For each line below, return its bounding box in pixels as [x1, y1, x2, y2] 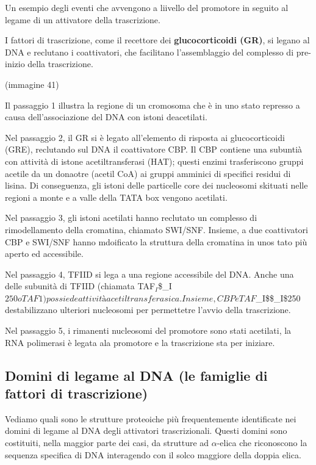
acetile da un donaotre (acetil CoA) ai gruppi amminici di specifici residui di [5, 167, 291, 179]
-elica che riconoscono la [217, 436, 307, 449]
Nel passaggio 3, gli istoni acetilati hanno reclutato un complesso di [5, 211, 257, 224]
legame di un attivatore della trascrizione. [5, 13, 160, 26]
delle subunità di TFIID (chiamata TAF [5, 279, 156, 292]
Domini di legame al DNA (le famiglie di [5, 366, 268, 384]
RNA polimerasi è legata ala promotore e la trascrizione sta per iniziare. [5, 336, 275, 348]
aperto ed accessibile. [5, 247, 84, 260]
